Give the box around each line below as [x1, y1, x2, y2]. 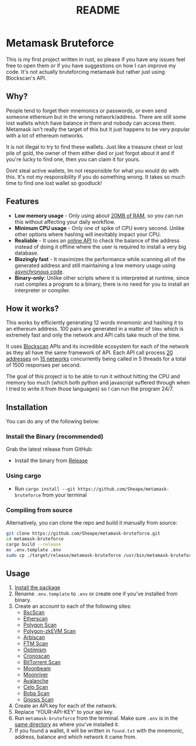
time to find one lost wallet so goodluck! [6, 179, 102, 186]
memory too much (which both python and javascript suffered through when [6, 379, 190, 386]
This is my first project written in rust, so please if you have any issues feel [6, 56, 185, 63]
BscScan [23, 609, 45, 616]
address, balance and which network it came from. [14, 733, 137, 741]
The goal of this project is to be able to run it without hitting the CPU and [6, 373, 180, 380]
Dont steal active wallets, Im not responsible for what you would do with [6, 167, 179, 174]
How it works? [6, 303, 60, 313]
